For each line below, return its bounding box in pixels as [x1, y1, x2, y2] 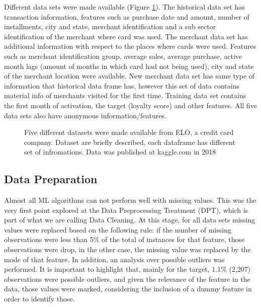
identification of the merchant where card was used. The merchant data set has [4, 31, 248, 41]
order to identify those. [4, 293, 75, 304]
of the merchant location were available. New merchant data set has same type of [4, 70, 255, 81]
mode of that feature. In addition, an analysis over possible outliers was [4, 254, 225, 264]
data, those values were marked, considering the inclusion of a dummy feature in [4, 283, 252, 294]
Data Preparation [4, 171, 98, 187]
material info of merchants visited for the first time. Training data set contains [4, 90, 246, 101]
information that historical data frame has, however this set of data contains [4, 80, 239, 91]
